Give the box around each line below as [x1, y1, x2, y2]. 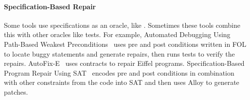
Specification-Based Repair [4, 1, 96, 11]
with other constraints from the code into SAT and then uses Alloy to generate [4, 77, 239, 87]
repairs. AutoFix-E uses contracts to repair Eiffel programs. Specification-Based [4, 58, 245, 68]
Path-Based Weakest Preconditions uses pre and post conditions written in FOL [4, 39, 247, 49]
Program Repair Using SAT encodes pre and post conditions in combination [4, 67, 234, 78]
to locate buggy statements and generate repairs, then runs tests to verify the [4, 48, 235, 59]
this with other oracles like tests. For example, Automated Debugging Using [4, 29, 231, 40]
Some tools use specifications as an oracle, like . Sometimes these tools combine [4, 20, 240, 30]
